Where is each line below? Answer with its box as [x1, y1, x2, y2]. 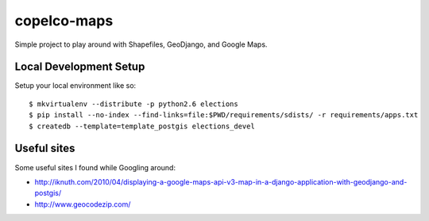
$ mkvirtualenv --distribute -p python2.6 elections [29, 99, 238, 109]
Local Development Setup [14, 60, 145, 74]
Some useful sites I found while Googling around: [14, 162, 176, 172]
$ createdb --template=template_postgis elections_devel [29, 121, 256, 131]
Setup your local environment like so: [14, 81, 137, 90]
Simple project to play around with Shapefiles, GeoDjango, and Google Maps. [14, 40, 268, 49]
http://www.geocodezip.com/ [34, 199, 131, 209]
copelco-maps [14, 12, 114, 29]
